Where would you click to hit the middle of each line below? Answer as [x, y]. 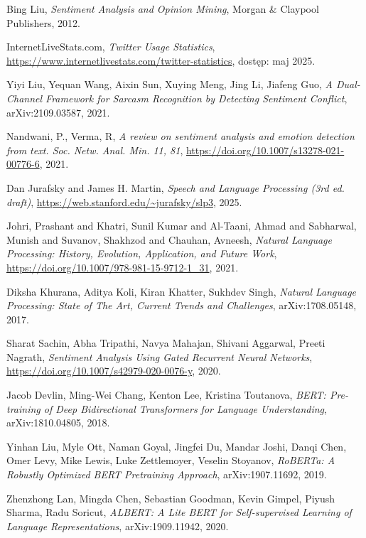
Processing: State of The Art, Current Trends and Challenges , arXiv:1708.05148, [182, 305]
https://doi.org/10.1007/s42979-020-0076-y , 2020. [114, 371]
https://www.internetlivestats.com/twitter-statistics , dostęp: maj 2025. [161, 60]
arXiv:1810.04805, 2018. [58, 423]
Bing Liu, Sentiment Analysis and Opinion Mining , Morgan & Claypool [163, 9]
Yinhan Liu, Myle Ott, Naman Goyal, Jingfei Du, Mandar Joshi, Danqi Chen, [177, 446]
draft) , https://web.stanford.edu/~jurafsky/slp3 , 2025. [124, 201]
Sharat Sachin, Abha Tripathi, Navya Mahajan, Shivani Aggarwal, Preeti [166, 343]
